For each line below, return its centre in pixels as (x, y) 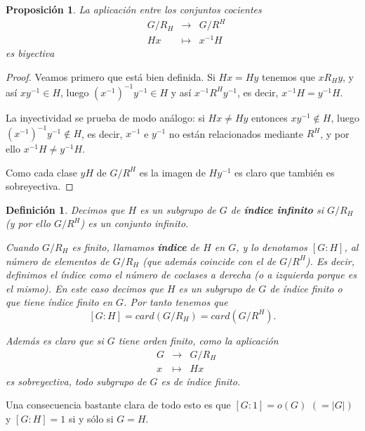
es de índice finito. (201, 381)
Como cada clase (41, 172)
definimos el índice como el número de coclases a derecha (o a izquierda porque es (181, 275)
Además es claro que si (55, 340)
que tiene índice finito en (59, 302)
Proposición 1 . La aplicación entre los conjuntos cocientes (134, 9)
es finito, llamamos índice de (136, 246)
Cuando (22, 246)
